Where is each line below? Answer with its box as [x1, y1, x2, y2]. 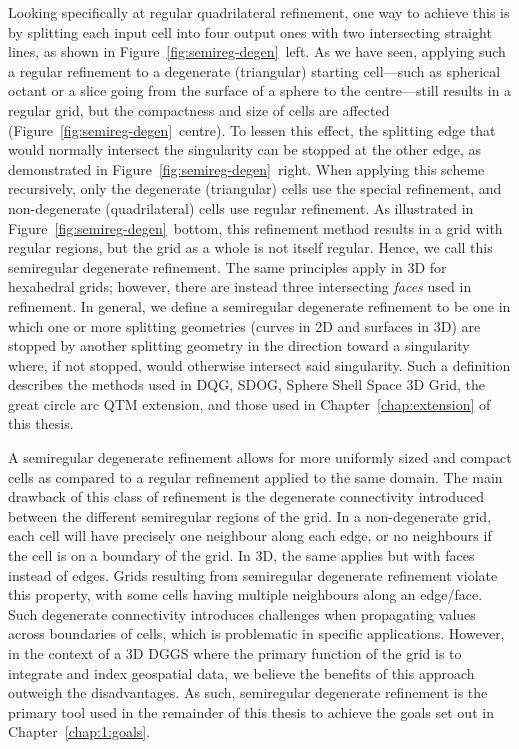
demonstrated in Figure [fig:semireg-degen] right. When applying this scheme [8, 158, 485, 179]
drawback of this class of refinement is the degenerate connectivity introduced [8, 486, 485, 507]
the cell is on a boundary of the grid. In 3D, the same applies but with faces [8, 545, 475, 566]
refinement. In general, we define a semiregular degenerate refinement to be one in [8, 295, 511, 316]
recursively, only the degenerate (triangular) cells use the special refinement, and [8, 178, 502, 199]
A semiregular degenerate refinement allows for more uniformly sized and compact [8, 447, 512, 468]
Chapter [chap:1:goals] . [8, 721, 151, 742]
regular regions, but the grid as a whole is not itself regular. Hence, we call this [8, 237, 493, 258]
